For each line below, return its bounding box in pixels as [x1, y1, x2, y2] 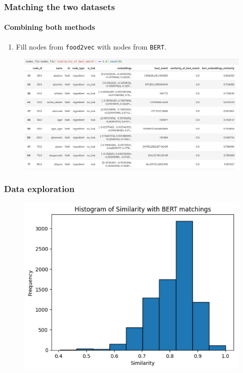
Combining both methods [4, 22, 95, 32]
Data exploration [4, 182, 75, 195]
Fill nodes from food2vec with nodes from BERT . [16, 41, 167, 52]
